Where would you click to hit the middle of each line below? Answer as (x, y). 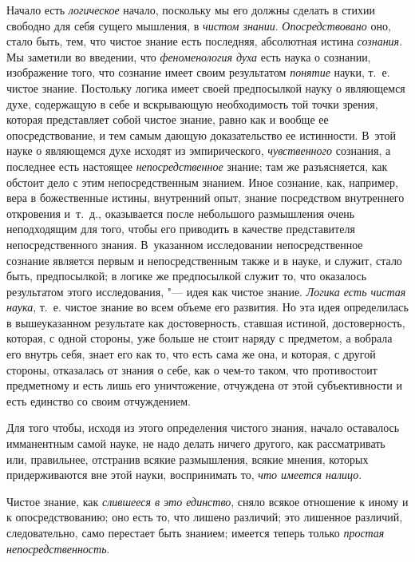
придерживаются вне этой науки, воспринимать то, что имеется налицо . (184, 475)
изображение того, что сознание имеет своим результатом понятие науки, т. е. (198, 72)
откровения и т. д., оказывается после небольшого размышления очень (181, 213)
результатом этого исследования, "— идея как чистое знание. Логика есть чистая (206, 291)
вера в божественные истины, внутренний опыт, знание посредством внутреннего (206, 198)
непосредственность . (58, 548)
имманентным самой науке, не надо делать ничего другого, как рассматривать (196, 443)
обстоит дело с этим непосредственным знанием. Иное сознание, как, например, (202, 182)
